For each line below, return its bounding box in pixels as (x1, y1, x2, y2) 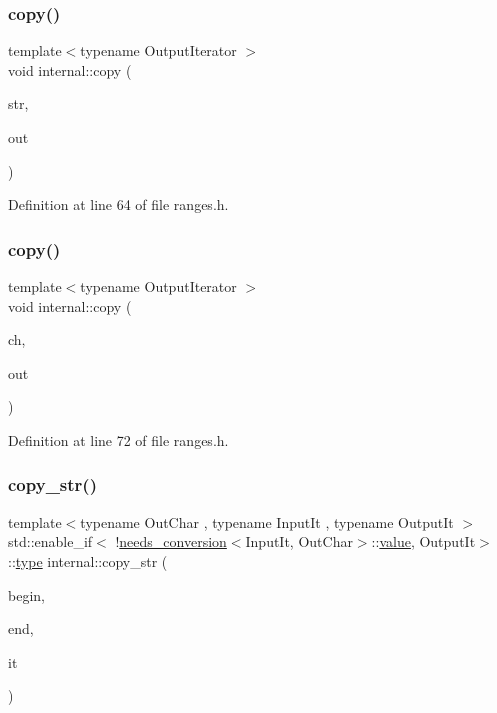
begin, (8, 584, 45, 605)
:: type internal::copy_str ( (8, 550, 168, 571)
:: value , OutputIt (371, 531, 476, 552)
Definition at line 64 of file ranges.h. (8, 194, 229, 215)
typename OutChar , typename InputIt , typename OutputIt (80, 511, 454, 532)
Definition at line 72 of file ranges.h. (8, 429, 229, 450)
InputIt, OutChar (245, 531, 353, 552)
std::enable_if (8, 531, 93, 552)
